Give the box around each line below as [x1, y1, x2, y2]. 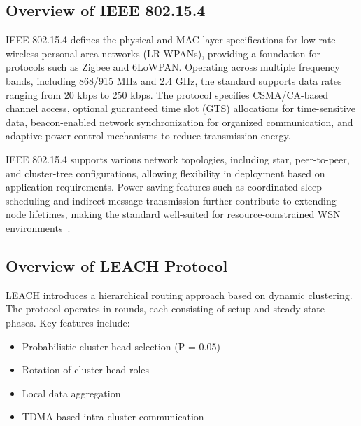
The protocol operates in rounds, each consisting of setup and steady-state [6, 301, 325, 316]
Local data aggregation [22, 385, 121, 400]
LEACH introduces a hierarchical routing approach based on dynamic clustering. [6, 287, 353, 302]
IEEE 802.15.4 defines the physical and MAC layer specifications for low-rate [6, 32, 336, 47]
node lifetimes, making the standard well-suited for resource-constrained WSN [6, 207, 341, 221]
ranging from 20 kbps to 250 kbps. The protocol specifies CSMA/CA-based [6, 87, 328, 102]
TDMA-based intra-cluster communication [22, 409, 204, 424]
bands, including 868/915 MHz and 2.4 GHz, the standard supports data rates [6, 73, 342, 88]
